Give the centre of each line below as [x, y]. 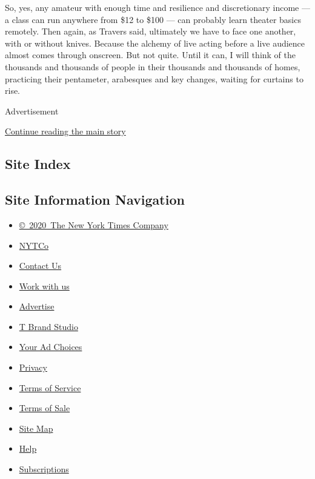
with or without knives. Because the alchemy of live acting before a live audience [155, 43]
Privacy [33, 367]
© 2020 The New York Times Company [94, 224]
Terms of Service [50, 387]
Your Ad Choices [51, 347]
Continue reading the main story [65, 131]
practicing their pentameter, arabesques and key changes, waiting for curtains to [154, 78]
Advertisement [32, 111]
